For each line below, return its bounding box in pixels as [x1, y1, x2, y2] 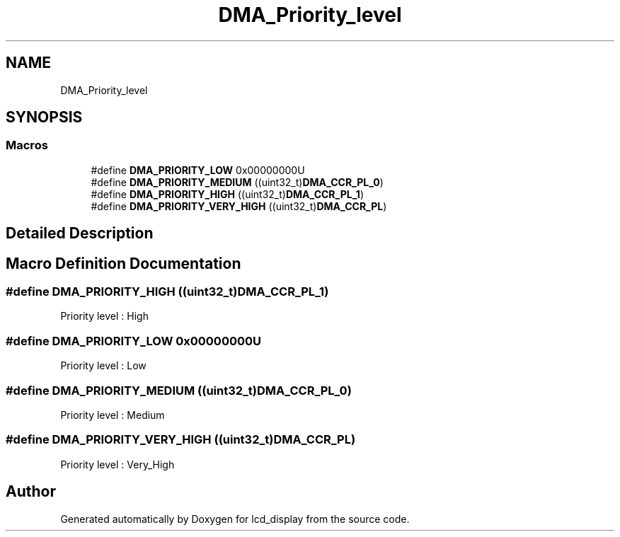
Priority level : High [60, 310, 149, 323]
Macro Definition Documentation [6, 254, 241, 272]
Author [6, 483, 56, 501]
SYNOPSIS [6, 108, 83, 127]
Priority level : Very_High [60, 458, 175, 470]
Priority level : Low [60, 359, 147, 372]
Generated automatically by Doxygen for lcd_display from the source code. [60, 512, 410, 525]
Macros [6, 138, 48, 153]
